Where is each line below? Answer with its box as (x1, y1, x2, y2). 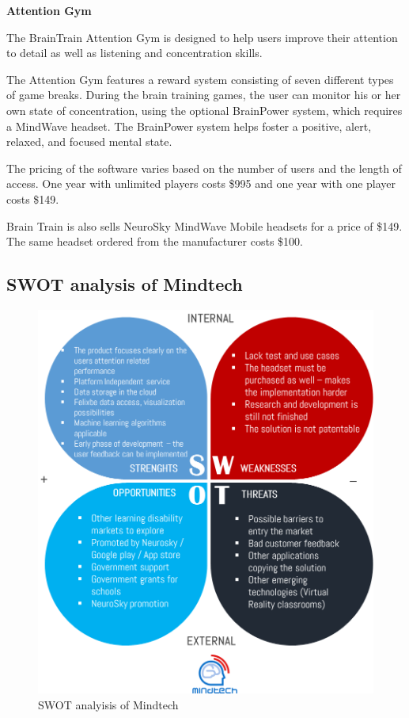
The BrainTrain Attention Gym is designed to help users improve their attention (6, 29, 398, 45)
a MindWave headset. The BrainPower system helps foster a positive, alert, (6, 117, 372, 134)
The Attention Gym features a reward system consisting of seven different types (6, 71, 394, 87)
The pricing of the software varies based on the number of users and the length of (6, 159, 402, 176)
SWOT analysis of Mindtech (6, 272, 243, 296)
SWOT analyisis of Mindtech (38, 696, 179, 712)
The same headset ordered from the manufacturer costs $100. (6, 233, 303, 250)
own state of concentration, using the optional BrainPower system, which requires (6, 101, 403, 118)
